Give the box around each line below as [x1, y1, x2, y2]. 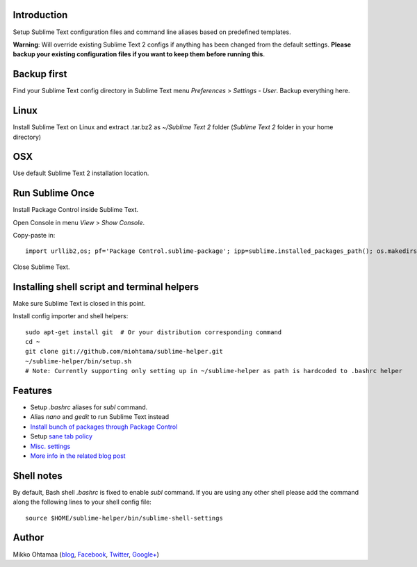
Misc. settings [30, 442, 71, 450]
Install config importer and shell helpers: [13, 312, 129, 320]
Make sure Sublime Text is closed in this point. [13, 299, 146, 307]
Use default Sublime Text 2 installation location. [13, 169, 149, 177]
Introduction [13, 9, 68, 21]
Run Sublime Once [13, 188, 95, 199]
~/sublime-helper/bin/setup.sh [25, 357, 132, 365]
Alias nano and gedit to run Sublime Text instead [30, 413, 170, 421]
